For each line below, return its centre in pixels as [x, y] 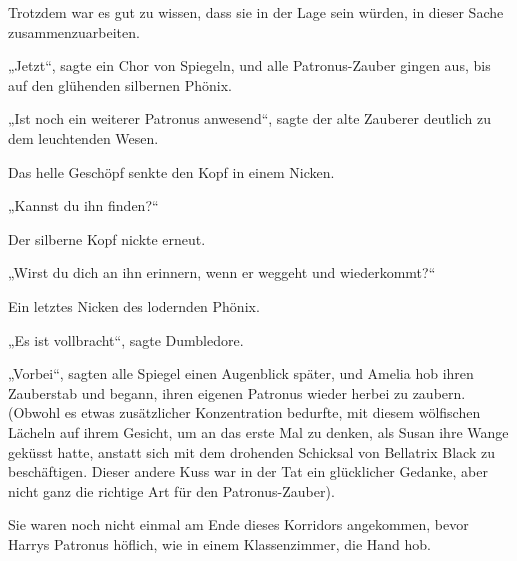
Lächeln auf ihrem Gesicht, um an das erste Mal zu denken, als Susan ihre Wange [258, 431]
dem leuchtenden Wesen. [83, 137]
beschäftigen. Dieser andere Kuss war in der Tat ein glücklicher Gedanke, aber [248, 471]
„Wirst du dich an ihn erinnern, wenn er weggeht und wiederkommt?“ [222, 272]
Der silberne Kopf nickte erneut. [107, 238]
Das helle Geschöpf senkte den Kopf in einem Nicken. [171, 171]
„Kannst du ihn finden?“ [83, 205]
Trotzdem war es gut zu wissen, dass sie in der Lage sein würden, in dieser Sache [256, 12]
